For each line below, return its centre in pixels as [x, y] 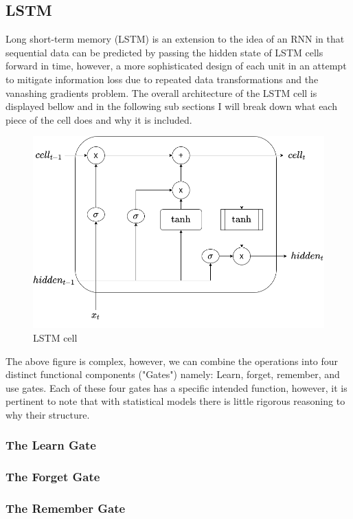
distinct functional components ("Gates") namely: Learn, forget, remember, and [173, 374]
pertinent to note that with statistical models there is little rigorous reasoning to [175, 401]
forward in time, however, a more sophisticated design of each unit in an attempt [176, 66]
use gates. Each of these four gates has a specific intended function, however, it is [176, 387]
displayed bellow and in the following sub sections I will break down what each [171, 106]
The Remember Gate [66, 508]
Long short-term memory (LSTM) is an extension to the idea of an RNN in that [175, 39]
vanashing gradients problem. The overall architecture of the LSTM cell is [161, 92]
